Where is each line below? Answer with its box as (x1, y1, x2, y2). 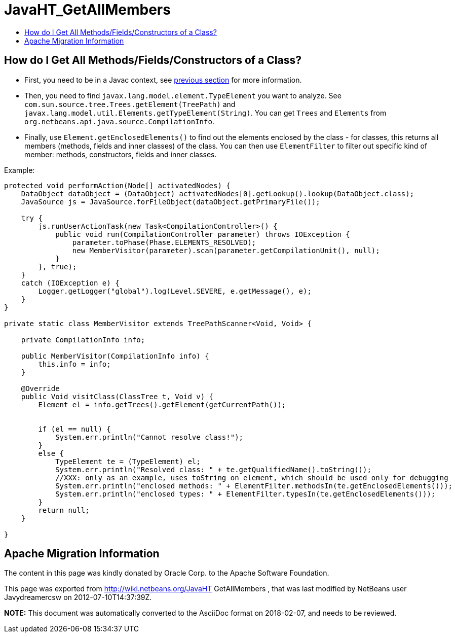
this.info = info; (38, 360, 111, 368)
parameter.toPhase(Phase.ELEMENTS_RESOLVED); (72, 238, 256, 246)
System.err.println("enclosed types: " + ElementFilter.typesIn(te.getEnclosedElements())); (55, 489, 436, 498)
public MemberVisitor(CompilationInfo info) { (21, 351, 209, 360)
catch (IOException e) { (21, 278, 120, 287)
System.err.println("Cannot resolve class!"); (55, 433, 244, 441)
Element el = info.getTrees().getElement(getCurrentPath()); (38, 400, 286, 409)
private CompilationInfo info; (21, 335, 145, 344)
